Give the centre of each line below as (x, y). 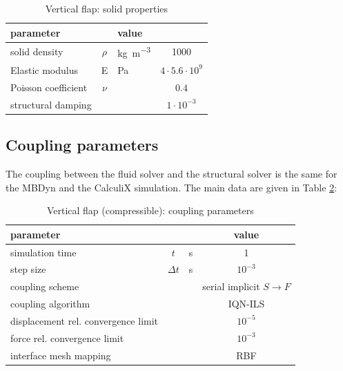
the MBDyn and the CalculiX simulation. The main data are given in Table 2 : (171, 187)
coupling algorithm (50, 304)
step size (28, 269)
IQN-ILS (246, 304)
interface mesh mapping (61, 355)
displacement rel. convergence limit (85, 320)
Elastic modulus (44, 69)
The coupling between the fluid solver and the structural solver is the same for (171, 173)
